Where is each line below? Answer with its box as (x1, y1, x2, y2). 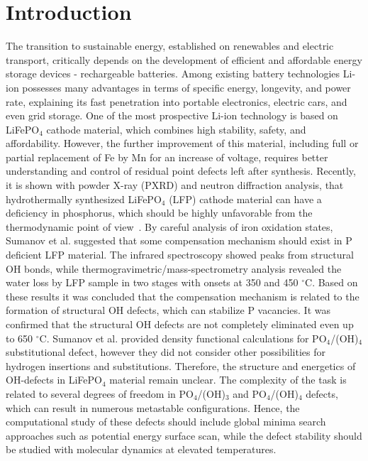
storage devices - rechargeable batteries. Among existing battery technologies (6, 66, 340, 81)
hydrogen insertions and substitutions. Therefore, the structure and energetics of (6, 358, 356, 373)
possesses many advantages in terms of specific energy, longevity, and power (22, 80, 351, 94)
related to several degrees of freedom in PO (6, 386, 194, 401)
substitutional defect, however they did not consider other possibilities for (6, 345, 325, 359)
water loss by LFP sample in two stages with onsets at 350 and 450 (6, 275, 299, 290)
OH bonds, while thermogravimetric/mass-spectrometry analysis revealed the (6, 261, 342, 276)
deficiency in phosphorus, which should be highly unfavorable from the (6, 205, 313, 220)
